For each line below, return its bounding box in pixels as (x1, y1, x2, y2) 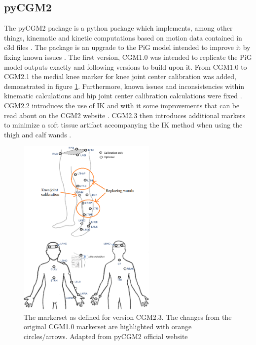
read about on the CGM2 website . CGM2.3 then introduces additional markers (4, 110, 246, 120)
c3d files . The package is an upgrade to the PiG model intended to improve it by (4, 42, 251, 52)
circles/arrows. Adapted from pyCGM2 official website (24, 331, 188, 341)
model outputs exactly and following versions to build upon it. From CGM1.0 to (4, 61, 247, 72)
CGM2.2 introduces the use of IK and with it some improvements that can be (4, 100, 240, 110)
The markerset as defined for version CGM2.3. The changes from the (24, 311, 232, 322)
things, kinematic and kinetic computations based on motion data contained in (4, 32, 242, 43)
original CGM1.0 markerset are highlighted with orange (24, 321, 192, 332)
